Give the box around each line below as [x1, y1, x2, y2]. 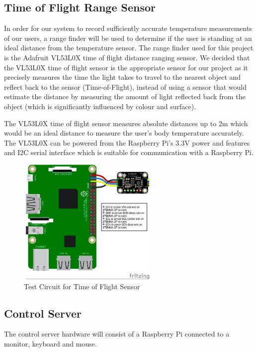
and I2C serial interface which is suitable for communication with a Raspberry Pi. [4, 147, 254, 158]
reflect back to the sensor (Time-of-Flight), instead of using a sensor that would [4, 81, 247, 92]
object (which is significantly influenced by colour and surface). [4, 101, 196, 111]
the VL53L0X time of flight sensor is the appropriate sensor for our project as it [4, 62, 248, 72]
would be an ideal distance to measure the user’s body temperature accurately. [4, 128, 244, 138]
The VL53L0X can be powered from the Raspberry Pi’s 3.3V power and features [4, 137, 250, 148]
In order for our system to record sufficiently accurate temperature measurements [4, 23, 252, 33]
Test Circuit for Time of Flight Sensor [24, 281, 140, 291]
